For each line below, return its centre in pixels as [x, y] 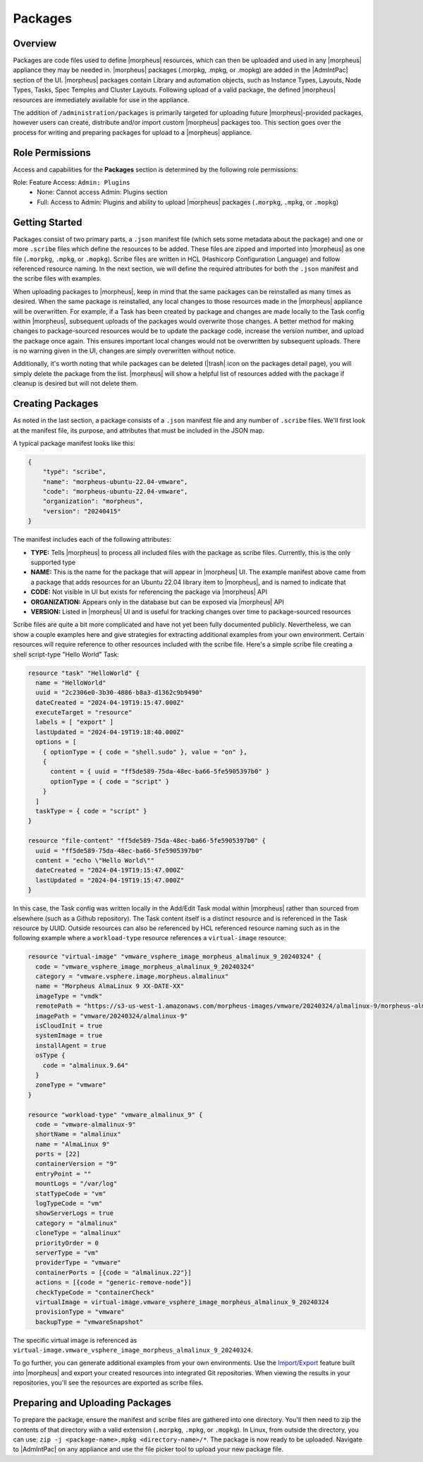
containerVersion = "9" [76, 1164]
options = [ [56, 742]
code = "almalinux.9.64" [86, 1065]
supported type [53, 562]
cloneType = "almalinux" [78, 1233]
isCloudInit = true [69, 1026]
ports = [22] [58, 1154]
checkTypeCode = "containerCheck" [95, 1292]
